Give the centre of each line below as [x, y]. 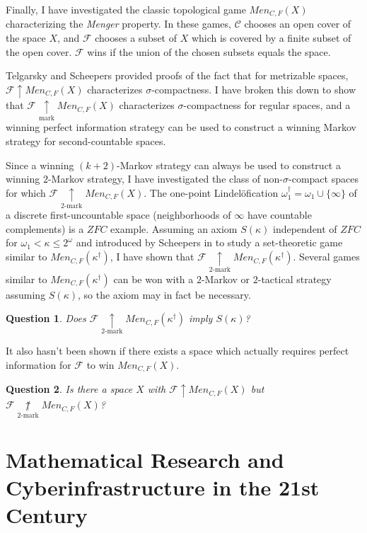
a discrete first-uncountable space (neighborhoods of [118, 215]
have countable [279, 215]
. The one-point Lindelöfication [211, 192]
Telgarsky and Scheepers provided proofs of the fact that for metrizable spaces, [177, 75]
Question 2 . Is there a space [69, 389]
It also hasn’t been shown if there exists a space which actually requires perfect [177, 351]
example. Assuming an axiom [174, 228]
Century [47, 515]
